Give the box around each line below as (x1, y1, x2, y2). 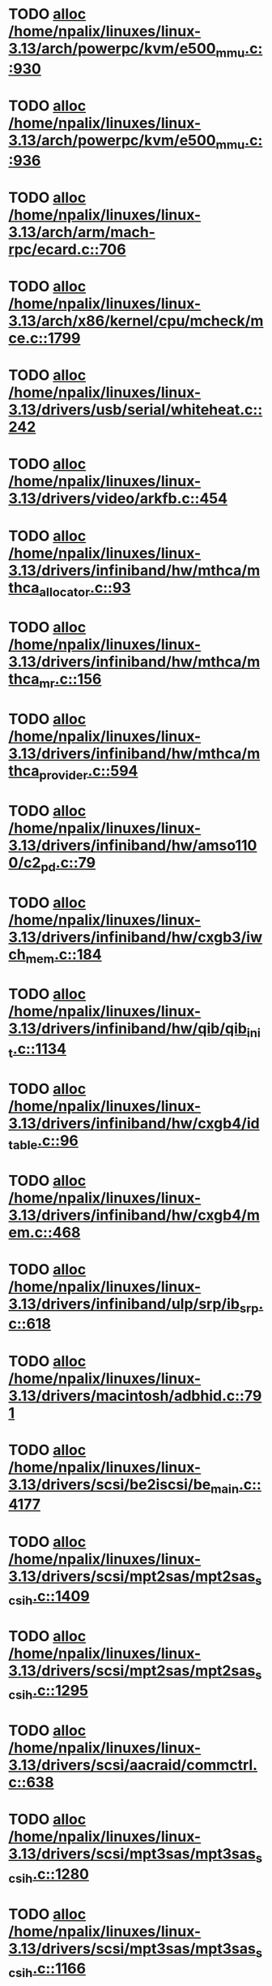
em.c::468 (8, 1223, 81, 1242)
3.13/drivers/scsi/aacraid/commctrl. (8, 1756, 257, 1774)
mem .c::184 (25, 945, 103, 967)
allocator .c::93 (39, 578, 131, 600)
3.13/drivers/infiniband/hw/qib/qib (8, 1019, 247, 1038)
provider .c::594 (39, 762, 138, 783)
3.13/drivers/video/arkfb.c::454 (8, 489, 228, 508)
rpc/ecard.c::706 (8, 240, 127, 258)
